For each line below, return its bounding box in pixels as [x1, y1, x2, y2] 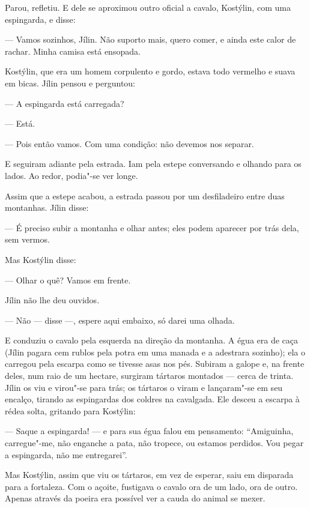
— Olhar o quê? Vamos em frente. [5, 273, 131, 286]
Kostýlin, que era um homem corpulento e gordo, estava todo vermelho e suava [5, 65, 296, 77]
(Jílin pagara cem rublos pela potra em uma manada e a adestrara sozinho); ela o [5, 345, 305, 358]
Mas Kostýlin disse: [5, 253, 76, 265]
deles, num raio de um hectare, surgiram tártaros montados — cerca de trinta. [5, 369, 294, 382]
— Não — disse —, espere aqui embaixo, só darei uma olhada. [5, 313, 235, 326]
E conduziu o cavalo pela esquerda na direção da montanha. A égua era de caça [5, 334, 299, 346]
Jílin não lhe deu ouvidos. [5, 294, 100, 306]
